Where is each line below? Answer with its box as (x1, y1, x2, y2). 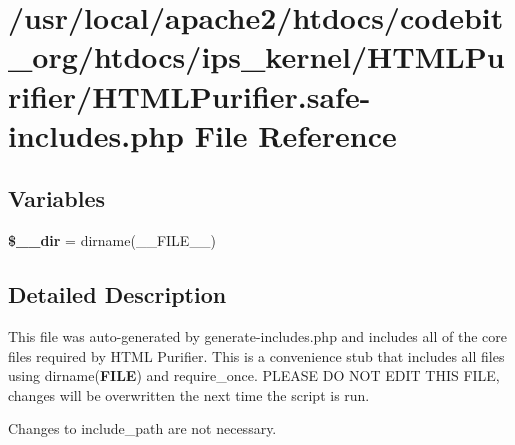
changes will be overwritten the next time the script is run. (8, 384, 370, 405)
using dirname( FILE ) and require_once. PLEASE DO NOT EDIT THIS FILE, (8, 365, 500, 386)
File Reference (194, 114, 397, 155)
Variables (8, 183, 106, 214)
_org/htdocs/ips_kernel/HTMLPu (8, 36, 505, 77)
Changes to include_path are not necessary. (8, 418, 277, 439)
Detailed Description (8, 279, 227, 310)
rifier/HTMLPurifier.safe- (8, 75, 371, 116)
